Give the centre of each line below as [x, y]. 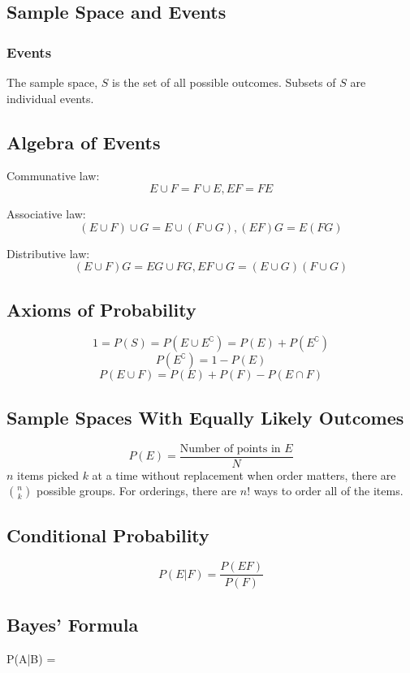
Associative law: [46, 213]
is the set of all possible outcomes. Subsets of [224, 82]
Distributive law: [48, 253]
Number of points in [230, 449]
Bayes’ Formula [73, 624]
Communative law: [53, 176]
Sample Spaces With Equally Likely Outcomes [205, 417]
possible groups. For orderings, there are [137, 491]
